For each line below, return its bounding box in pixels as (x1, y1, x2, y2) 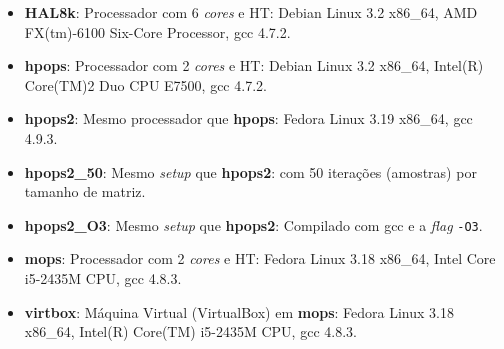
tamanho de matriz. (24, 181, 146, 202)
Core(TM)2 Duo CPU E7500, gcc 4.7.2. (24, 74, 267, 95)
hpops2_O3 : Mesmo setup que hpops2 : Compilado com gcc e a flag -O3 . (24, 214, 483, 235)
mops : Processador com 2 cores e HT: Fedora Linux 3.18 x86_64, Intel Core (24, 248, 496, 269)
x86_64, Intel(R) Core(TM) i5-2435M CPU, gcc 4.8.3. (24, 321, 357, 342)
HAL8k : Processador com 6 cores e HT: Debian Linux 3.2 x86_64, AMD (24, 2, 478, 22)
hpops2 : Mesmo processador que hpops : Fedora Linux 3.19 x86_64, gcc (24, 108, 473, 129)
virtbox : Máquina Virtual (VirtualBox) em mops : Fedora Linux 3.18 (24, 301, 454, 322)
